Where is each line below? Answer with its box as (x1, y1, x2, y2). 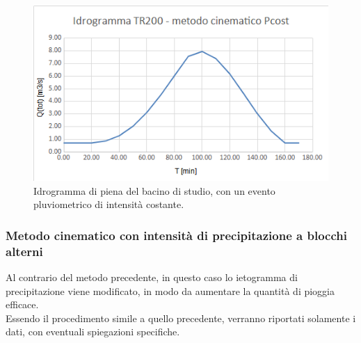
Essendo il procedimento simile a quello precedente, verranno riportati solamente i (6, 310, 356, 325)
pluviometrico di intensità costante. (33, 197, 184, 212)
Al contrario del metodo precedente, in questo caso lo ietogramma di (6, 270, 298, 285)
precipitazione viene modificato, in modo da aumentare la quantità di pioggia (6, 283, 335, 298)
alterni (6, 242, 43, 260)
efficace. (6, 297, 39, 312)
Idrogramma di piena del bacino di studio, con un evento (33, 183, 275, 198)
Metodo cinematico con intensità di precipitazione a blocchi (6, 226, 347, 244)
